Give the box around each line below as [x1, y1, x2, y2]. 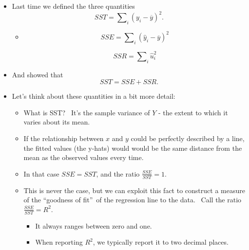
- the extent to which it [158, 107, 228, 117]
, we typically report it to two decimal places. [93, 237, 229, 247]
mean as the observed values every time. [23, 152, 144, 162]
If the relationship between [23, 133, 104, 143]
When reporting [35, 237, 83, 247]
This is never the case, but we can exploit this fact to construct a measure [23, 185, 245, 195]
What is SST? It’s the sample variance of [23, 107, 150, 117]
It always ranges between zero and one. [35, 220, 152, 231]
